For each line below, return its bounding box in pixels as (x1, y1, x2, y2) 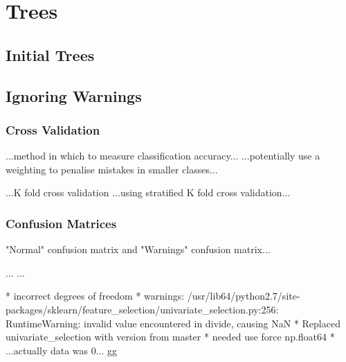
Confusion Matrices (6, 214, 117, 232)
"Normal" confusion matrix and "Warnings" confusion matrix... (6, 242, 271, 257)
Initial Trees (6, 44, 95, 65)
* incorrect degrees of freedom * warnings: (6, 288, 185, 303)
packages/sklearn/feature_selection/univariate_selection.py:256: (6, 302, 279, 316)
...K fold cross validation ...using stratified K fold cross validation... (6, 185, 291, 200)
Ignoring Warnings (6, 85, 142, 106)
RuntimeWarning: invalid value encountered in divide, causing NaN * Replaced (6, 316, 340, 330)
